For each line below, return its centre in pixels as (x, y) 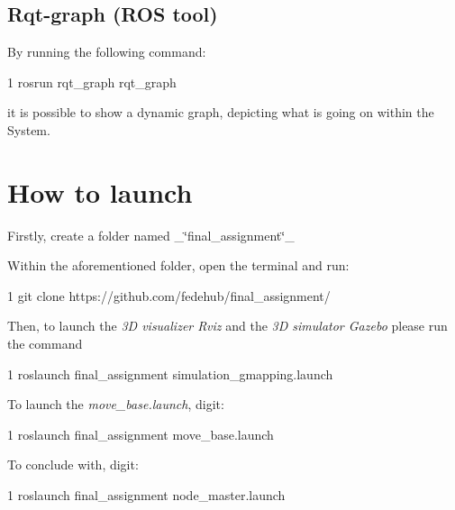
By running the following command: (107, 52)
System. (29, 129)
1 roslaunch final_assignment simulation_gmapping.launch (170, 373)
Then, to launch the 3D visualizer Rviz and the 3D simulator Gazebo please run (227, 326)
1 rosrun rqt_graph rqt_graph (92, 82)
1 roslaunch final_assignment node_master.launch (146, 495)
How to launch (100, 191)
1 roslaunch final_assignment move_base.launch (141, 434)
